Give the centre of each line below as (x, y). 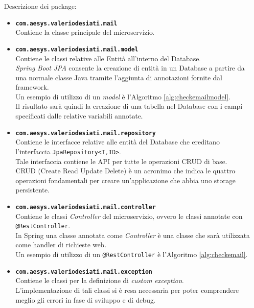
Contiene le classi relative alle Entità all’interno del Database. (108, 58)
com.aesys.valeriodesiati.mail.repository (86, 133)
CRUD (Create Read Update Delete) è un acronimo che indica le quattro (125, 171)
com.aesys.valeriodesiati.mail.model (77, 49)
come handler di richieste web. (61, 245)
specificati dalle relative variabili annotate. (79, 116)
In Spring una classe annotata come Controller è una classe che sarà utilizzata (133, 235)
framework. (32, 87)
